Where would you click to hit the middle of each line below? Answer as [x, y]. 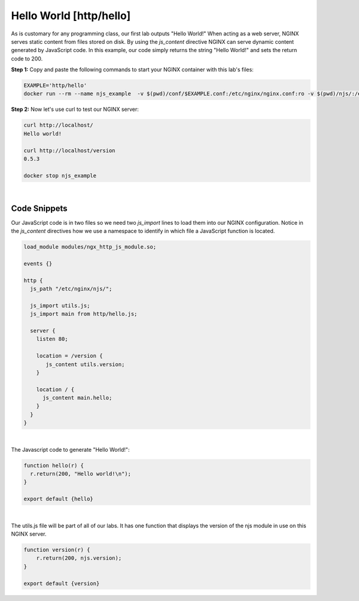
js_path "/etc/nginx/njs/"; [71, 289]
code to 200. [27, 58]
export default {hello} [59, 499]
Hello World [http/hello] [71, 16]
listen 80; [52, 339]
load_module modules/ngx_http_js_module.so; [90, 247]
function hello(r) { [54, 465]
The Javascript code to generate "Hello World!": [70, 449]
